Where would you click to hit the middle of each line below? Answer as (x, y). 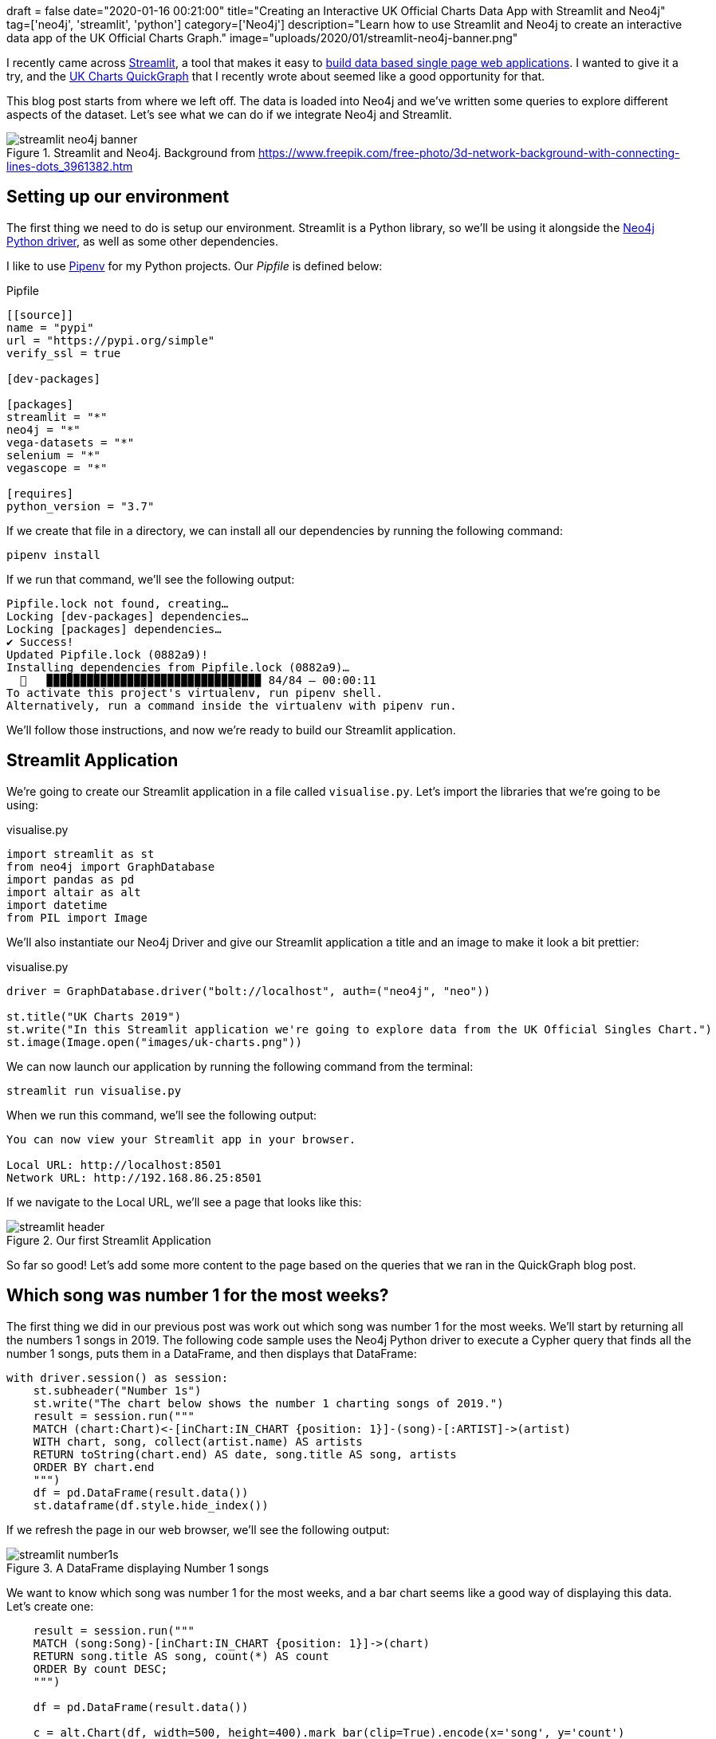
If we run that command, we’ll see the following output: (151, 579)
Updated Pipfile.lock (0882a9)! (107, 654)
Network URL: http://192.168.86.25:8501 (134, 1177)
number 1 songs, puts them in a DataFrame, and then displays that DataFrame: (212, 1353)
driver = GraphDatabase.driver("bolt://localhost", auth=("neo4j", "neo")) (248, 991)
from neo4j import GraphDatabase (111, 866)
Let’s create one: (50, 1606)
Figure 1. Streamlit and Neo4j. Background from (131, 153)
